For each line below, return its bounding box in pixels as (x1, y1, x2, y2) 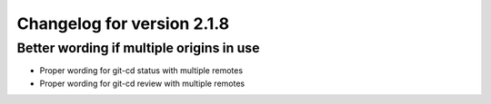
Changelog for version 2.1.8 (16, 14, 230, 33)
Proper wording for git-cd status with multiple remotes (39, 65, 244, 76)
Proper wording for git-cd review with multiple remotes (39, 78, 245, 89)
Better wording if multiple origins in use (16, 40, 260, 56)
